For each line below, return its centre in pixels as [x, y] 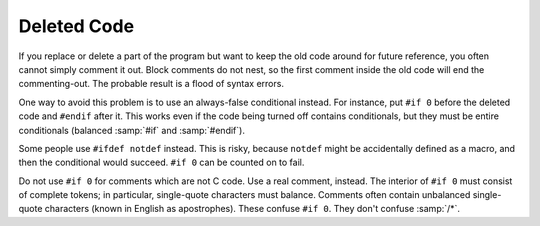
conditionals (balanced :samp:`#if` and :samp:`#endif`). [131, 130]
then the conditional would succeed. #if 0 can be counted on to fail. [161, 162]
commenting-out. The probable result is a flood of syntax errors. [151, 84]
